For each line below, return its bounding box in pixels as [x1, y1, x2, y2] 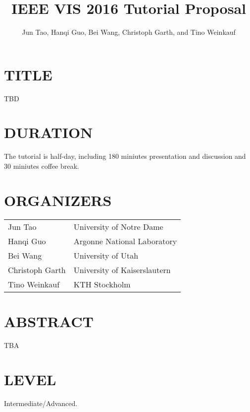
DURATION [4, 122, 93, 142]
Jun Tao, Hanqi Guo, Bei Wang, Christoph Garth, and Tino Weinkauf [22, 27, 236, 37]
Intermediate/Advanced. [4, 398, 78, 408]
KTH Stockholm [73, 278, 131, 290]
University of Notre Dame [73, 220, 163, 232]
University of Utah [73, 249, 139, 261]
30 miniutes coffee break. [4, 160, 79, 171]
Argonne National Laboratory [73, 235, 177, 247]
